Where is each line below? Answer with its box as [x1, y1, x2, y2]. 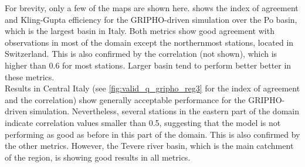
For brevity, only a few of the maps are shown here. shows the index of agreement [5, 2, 299, 13]
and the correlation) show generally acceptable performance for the [5, 93, 246, 105]
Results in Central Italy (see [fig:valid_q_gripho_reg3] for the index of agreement [5, 82, 300, 94]
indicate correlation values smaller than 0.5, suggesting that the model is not [5, 116, 281, 128]
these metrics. [5, 70, 55, 83]
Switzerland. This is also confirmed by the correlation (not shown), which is [5, 47, 277, 60]
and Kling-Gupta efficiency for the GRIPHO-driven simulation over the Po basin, [5, 13, 297, 25]
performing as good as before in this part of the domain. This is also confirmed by [5, 128, 300, 140]
